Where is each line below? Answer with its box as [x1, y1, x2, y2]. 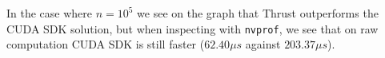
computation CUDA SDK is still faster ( [6, 36, 205, 52]
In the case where [6, 5, 93, 21]
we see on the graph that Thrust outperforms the [137, 5, 379, 21]
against [245, 36, 281, 52]
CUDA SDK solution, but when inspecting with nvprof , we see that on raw [6, 20, 379, 37]
